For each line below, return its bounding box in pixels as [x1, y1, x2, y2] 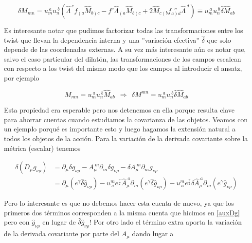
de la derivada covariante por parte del [4, 228, 119, 239]
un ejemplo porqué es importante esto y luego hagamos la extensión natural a [4, 124, 236, 134]
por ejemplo [4, 72, 39, 82]
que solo [207, 34, 231, 45]
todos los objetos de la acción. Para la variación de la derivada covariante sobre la [4, 133, 248, 144]
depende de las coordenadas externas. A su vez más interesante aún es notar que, [4, 44, 246, 54]
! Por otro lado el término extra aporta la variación [90, 217, 242, 227]
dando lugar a [132, 228, 174, 239]
